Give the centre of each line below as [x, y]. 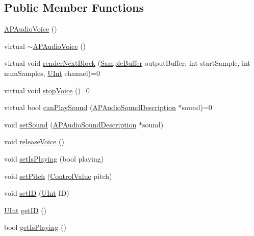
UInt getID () [26, 210]
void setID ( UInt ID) [37, 193]
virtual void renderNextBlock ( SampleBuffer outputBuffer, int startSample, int [127, 63]
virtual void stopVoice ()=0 [47, 90]
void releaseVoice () [34, 141]
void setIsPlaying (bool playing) [54, 158]
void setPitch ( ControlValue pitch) [58, 176]
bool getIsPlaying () [35, 227]
